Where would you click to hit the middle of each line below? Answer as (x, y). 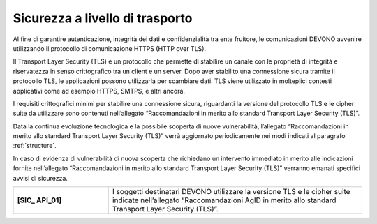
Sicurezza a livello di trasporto (103, 18)
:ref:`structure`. (35, 146)
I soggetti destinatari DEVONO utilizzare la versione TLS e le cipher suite (231, 192)
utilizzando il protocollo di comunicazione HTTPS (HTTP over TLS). (109, 48)
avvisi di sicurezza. (40, 178)
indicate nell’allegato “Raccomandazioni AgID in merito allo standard (224, 200)
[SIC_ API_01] (39, 200)
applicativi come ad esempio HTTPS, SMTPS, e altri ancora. (99, 91)
